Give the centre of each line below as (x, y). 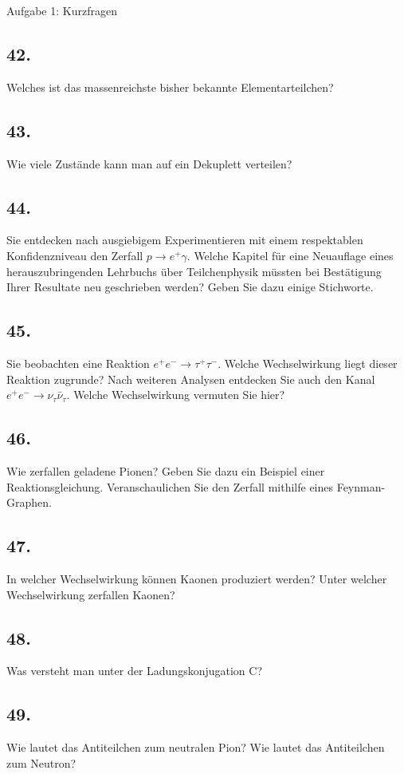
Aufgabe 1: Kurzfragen (62, 10)
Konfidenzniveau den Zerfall (75, 255)
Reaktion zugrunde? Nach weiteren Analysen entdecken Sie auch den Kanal (191, 379)
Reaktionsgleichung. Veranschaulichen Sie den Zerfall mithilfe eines (170, 486)
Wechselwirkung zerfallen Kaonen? (91, 594)
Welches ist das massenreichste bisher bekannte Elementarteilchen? (170, 87)
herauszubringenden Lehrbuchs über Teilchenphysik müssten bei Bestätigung (194, 271)
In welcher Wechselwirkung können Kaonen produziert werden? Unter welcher (197, 578)
